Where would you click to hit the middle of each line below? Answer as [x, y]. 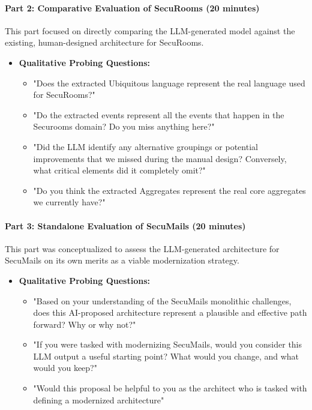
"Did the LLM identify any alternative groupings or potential [145, 146]
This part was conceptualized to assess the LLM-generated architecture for [142, 248]
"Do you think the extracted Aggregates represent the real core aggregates [169, 190]
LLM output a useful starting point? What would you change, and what [166, 356]
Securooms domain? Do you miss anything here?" [124, 126]
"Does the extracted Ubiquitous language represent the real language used [169, 83]
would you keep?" [65, 368]
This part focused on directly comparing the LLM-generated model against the [150, 30]
